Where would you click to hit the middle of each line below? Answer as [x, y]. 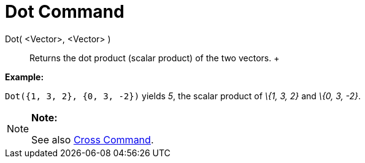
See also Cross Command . [93, 139]
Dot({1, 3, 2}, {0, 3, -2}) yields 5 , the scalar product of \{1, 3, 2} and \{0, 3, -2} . [183, 96]
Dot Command [65, 12]
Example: [25, 77]
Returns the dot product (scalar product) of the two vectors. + [155, 58]
